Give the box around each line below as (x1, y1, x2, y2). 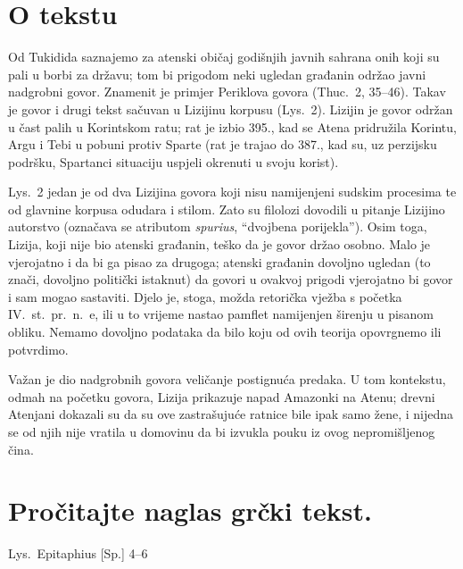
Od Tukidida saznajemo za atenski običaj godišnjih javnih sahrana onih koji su (8, 47, 440, 66)
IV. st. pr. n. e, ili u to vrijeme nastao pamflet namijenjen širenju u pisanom (8, 305, 434, 323)
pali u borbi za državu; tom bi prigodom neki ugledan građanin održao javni (8, 64, 426, 83)
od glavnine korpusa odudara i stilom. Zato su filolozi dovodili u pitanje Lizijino (8, 199, 445, 218)
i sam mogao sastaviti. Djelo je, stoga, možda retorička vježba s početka (8, 287, 402, 305)
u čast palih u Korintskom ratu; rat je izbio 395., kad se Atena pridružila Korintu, (8, 117, 457, 136)
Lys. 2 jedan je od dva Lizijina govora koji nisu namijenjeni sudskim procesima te (8, 182, 457, 201)
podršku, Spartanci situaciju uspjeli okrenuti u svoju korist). (8, 152, 339, 171)
